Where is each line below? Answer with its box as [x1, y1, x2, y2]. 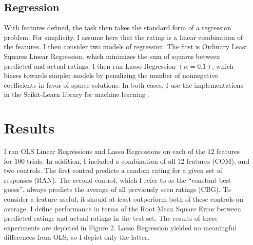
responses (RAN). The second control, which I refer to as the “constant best [4, 174, 232, 185]
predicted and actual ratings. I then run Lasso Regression [4, 60, 176, 71]
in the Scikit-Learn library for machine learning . [4, 89, 150, 99]
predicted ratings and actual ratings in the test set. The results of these [4, 213, 218, 223]
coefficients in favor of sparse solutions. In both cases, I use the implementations [4, 79, 244, 90]
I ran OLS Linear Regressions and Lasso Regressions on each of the [4, 146, 205, 156]
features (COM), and [186, 155, 250, 166]
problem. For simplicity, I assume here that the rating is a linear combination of [4, 32, 243, 42]
